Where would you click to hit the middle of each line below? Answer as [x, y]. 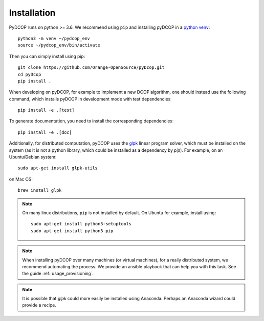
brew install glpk [40, 191]
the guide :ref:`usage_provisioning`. [58, 274]
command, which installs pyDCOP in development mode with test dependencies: [90, 99]
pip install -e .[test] [46, 110]
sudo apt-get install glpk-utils [58, 168]
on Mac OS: [21, 179]
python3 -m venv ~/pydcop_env [54, 38]
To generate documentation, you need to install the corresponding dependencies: [91, 121]
